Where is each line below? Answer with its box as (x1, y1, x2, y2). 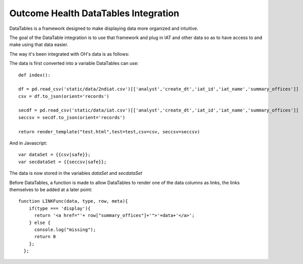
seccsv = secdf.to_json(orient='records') (18, 115, 126, 120)
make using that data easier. (9, 42, 68, 48)
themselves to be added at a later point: (9, 186, 92, 193)
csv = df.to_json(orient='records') (18, 93, 109, 99)
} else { (28, 219, 51, 225)
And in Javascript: (9, 140, 48, 146)
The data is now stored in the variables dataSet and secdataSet (9, 170, 142, 176)
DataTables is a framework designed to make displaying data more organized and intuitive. (9, 25, 199, 31)
